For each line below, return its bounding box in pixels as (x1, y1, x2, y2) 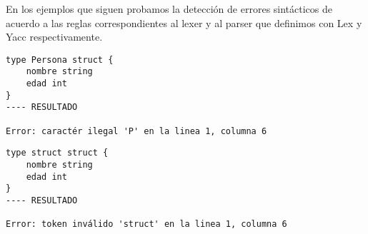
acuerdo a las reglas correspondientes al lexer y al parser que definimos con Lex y (6, 15, 362, 30)
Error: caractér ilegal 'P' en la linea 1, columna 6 (6, 126, 267, 136)
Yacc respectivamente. (6, 29, 103, 44)
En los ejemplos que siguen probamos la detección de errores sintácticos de (6, 1, 333, 16)
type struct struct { (6, 148, 109, 158)
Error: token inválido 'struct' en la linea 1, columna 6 (6, 219, 287, 230)
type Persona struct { (6, 54, 114, 65)
